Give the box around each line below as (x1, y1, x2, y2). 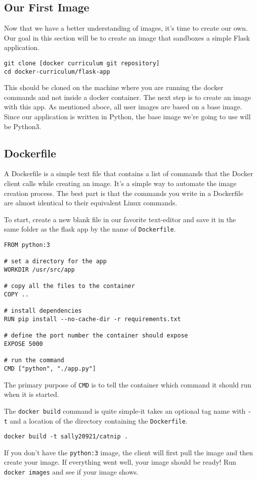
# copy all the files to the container (4, 283, 135, 290)
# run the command (4, 357, 64, 364)
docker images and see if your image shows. (4, 467, 139, 477)
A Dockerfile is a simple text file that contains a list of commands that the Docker (4, 168, 254, 179)
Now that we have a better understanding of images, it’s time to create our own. (4, 23, 248, 33)
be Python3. (4, 121, 41, 131)
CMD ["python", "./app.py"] (4, 365, 96, 372)
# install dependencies (4, 307, 82, 315)
